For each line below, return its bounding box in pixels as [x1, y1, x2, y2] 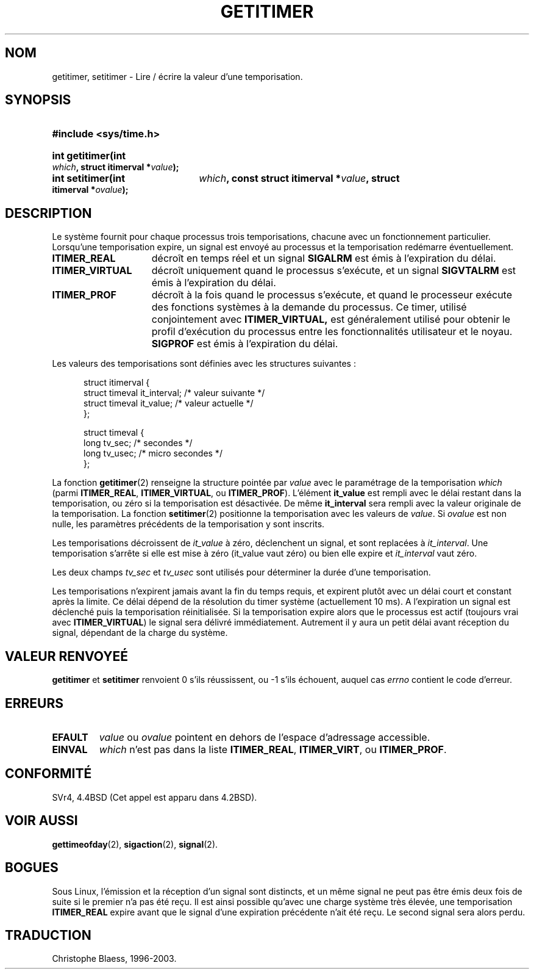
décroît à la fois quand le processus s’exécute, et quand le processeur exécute [151, 289, 512, 301]
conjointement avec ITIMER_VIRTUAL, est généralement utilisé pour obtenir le [151, 313, 511, 326]
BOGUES [5, 860, 59, 876]
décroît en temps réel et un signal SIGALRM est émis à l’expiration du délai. [151, 252, 496, 265]
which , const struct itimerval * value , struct [199, 172, 400, 185]
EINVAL [52, 743, 88, 756]
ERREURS [5, 695, 64, 711]
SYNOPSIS [5, 92, 71, 108]
